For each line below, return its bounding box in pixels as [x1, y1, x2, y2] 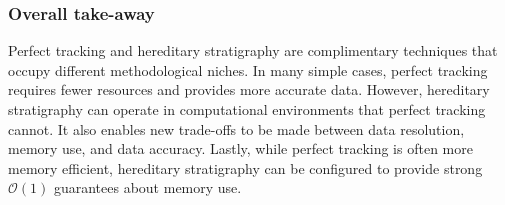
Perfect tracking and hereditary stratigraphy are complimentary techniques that [8, 40, 498, 61]
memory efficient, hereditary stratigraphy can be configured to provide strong [8, 157, 483, 178]
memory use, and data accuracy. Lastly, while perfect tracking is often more [8, 138, 473, 159]
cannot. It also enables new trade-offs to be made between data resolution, [8, 118, 465, 139]
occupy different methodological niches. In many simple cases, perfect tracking [8, 59, 488, 80]
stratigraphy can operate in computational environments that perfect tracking [8, 99, 486, 119]
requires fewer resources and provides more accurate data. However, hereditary [8, 79, 490, 100]
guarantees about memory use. [53, 177, 242, 198]
